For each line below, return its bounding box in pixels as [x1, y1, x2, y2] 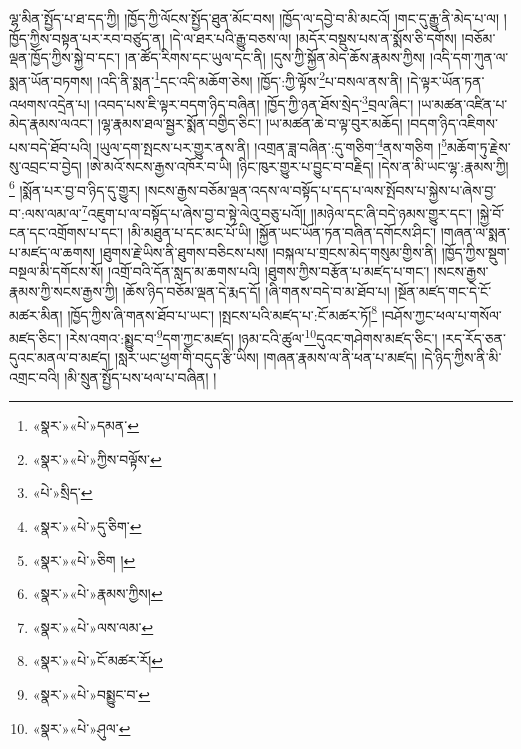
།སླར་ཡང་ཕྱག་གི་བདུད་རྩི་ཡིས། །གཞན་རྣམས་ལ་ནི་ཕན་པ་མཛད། [115, 347, 417, 368]
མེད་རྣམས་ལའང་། [9, 113, 94, 134]
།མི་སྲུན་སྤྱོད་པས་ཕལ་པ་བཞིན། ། [64, 366, 217, 387]
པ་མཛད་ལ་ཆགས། [9, 241, 96, 262]
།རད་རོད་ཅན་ [442, 327, 506, 348]
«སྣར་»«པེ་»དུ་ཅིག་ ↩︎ [32, 516, 142, 537]
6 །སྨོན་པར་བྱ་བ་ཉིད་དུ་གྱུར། [9, 176, 141, 200]
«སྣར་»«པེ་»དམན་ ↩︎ [32, 415, 139, 436]
